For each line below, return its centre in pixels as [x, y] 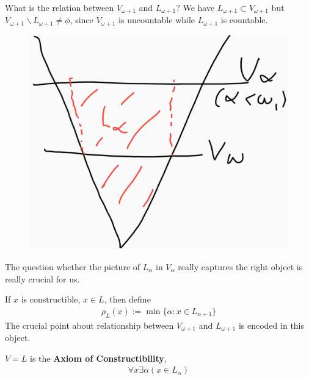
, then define [127, 299]
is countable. [244, 20]
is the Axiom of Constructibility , [98, 358]
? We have [195, 7]
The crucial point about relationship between [89, 325]
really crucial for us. [42, 278]
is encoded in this [271, 325]
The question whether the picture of [73, 266]
